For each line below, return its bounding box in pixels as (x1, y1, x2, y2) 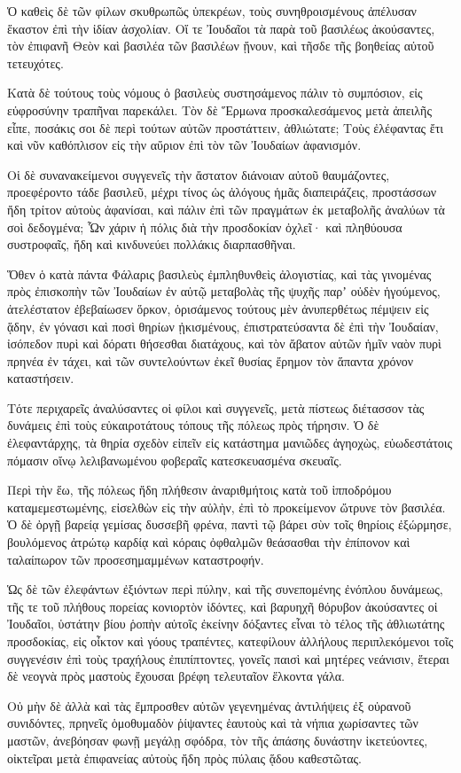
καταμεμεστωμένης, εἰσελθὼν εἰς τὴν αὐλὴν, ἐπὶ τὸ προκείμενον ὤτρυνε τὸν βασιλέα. (7, 497, 446, 516)
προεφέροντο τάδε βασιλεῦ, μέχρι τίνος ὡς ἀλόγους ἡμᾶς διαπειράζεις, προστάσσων (7, 183, 437, 201)
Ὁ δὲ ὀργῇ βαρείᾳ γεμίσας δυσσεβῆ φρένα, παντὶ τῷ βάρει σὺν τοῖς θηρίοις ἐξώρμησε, (7, 515, 452, 534)
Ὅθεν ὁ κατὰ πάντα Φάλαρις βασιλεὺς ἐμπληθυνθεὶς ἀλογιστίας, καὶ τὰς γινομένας (7, 264, 432, 283)
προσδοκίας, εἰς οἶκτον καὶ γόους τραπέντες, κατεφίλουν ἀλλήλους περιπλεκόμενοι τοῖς (7, 632, 454, 650)
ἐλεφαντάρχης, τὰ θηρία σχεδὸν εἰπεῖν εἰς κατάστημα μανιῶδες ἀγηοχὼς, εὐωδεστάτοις (7, 433, 453, 452)
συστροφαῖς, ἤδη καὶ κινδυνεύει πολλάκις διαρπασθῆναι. (7, 235, 296, 254)
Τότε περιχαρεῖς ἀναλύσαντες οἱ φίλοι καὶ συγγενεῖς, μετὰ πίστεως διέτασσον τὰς (7, 398, 425, 417)
